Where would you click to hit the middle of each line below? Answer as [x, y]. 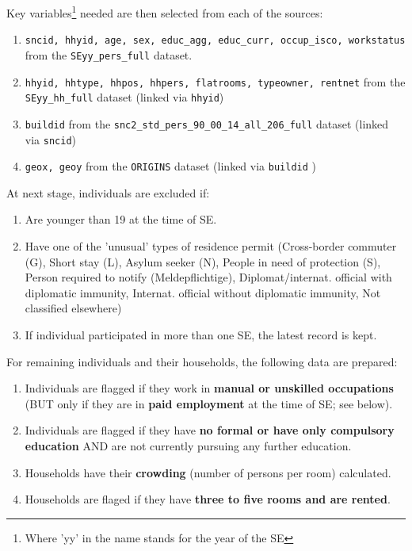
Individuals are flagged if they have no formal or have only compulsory [210, 430]
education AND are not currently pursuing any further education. [188, 445]
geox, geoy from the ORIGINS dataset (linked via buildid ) [170, 166]
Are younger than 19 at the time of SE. [121, 219]
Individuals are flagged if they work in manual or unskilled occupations [209, 388]
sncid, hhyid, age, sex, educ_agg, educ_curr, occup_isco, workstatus [215, 41]
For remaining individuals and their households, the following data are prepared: [202, 361]
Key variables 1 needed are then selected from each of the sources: [165, 11]
